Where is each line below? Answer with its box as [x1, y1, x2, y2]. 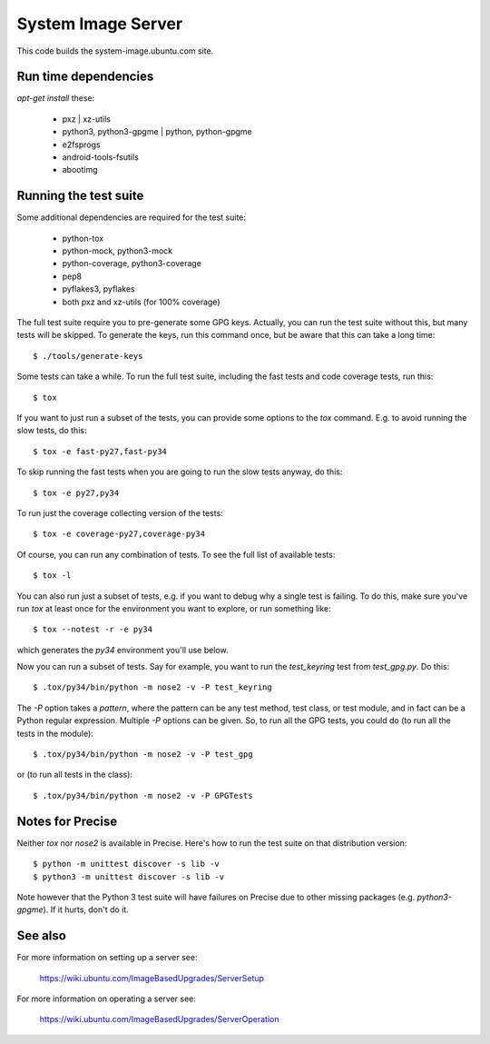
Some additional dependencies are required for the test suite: [16, 212, 247, 223]
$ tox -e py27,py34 [33, 487, 120, 498]
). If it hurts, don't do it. [43, 904, 129, 915]
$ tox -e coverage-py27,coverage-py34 [33, 529, 206, 540]
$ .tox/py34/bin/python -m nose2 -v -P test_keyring [33, 682, 272, 692]
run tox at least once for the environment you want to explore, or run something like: [16, 602, 331, 613]
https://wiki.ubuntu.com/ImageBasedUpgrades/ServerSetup [39, 972, 265, 983]
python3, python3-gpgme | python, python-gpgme [62, 126, 253, 137]
